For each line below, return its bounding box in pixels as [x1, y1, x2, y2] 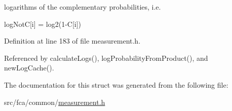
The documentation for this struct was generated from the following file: [4, 79, 228, 90]
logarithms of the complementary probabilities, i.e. [4, 2, 161, 12]
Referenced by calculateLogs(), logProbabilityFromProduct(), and [4, 52, 208, 63]
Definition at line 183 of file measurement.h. [4, 35, 141, 46]
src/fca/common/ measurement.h [4, 96, 105, 107]
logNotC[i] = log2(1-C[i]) [4, 18, 82, 29]
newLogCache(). [4, 62, 54, 73]
